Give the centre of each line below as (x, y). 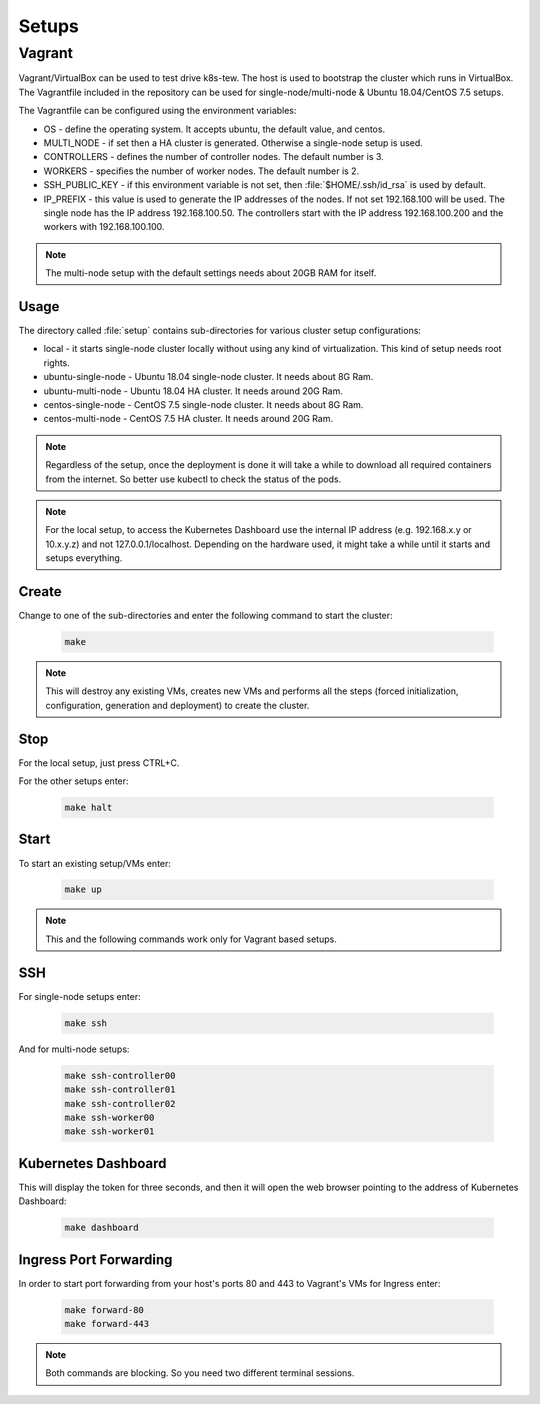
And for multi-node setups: (74, 1049)
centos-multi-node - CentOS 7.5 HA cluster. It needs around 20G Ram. (188, 419)
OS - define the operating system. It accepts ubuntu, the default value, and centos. (214, 129)
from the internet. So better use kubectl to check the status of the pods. (193, 479)
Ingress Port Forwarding (95, 1259)
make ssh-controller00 (120, 1075)
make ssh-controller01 (120, 1089)
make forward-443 (107, 1324)
